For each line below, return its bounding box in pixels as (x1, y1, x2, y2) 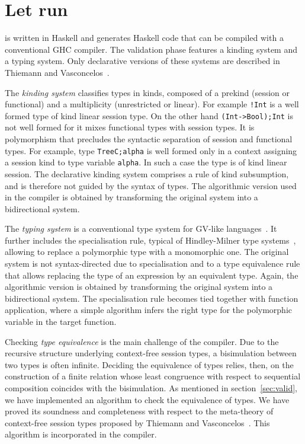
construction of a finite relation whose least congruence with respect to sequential (5, 370, 301, 382)
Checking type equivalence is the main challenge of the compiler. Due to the (5, 335, 279, 347)
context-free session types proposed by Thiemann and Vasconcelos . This (5, 416, 270, 429)
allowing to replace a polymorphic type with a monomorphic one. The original (5, 245, 289, 258)
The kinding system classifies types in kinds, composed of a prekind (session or (5, 86, 290, 98)
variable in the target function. (5, 315, 117, 328)
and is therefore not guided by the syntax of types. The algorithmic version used (5, 179, 297, 191)
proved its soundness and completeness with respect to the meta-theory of (5, 405, 274, 417)
